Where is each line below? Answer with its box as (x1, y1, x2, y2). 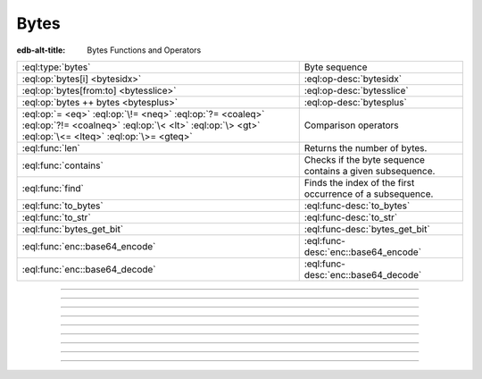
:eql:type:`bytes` (21, 61, 91, 73)
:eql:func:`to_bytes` (21, 199, 104, 212)
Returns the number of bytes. (303, 141, 428, 154)
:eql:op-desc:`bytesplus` (303, 96, 408, 108)
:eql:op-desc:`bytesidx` (303, 72, 402, 85)
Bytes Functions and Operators (87, 45, 202, 55)
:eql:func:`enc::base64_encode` (21, 240, 156, 252)
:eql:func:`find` (21, 181, 84, 194)
